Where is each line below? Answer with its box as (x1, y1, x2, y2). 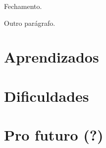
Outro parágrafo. (4, 17, 55, 28)
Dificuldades (4, 85, 89, 106)
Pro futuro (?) (4, 125, 104, 145)
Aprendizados (4, 47, 99, 67)
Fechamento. (4, 1, 42, 11)
